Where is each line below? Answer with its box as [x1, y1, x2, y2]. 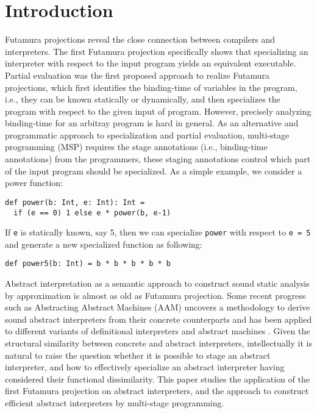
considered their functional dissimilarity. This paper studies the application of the [5, 372, 310, 385]
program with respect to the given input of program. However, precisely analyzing [5, 104, 312, 117]
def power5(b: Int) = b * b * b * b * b [5, 259, 171, 268]
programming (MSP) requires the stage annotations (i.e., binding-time [5, 140, 268, 153]
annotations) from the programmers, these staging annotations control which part [5, 153, 311, 165]
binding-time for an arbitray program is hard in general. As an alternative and [5, 117, 299, 129]
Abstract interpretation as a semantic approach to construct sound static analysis [5, 277, 310, 290]
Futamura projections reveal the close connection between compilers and [5, 33, 276, 46]
